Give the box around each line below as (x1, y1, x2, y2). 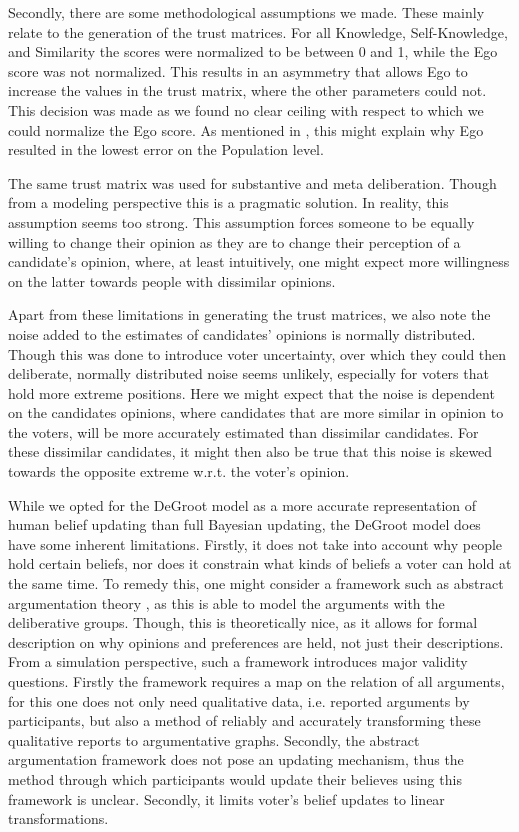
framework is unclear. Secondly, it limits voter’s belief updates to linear (8, 788, 445, 809)
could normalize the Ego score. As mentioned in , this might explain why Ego (8, 119, 484, 140)
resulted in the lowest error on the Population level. (8, 139, 324, 160)
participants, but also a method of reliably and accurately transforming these (8, 710, 481, 731)
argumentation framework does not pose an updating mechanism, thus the (8, 749, 464, 770)
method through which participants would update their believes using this (8, 768, 462, 789)
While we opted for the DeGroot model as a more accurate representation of (8, 494, 477, 515)
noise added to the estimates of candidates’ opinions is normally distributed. (8, 323, 476, 344)
